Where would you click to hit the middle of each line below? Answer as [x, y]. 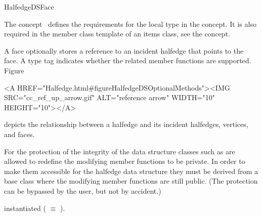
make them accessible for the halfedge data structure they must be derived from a [131, 171]
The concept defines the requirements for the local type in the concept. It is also [130, 24]
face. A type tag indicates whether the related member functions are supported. [128, 60]
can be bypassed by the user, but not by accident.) [83, 190]
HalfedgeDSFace [29, 7]
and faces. [19, 134]
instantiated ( [25, 208]
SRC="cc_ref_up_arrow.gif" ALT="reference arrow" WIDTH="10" [110, 97]
